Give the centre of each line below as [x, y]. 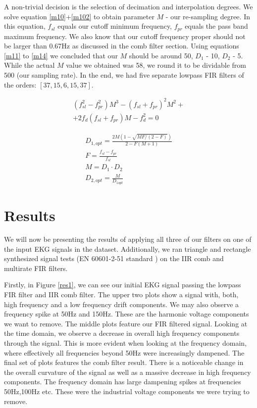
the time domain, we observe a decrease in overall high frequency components [122, 333]
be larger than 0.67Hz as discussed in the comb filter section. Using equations [122, 46]
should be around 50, [161, 55]
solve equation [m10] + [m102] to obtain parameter [79, 16]
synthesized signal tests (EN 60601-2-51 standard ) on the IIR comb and [114, 258]
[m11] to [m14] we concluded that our [61, 55]
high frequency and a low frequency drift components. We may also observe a [122, 304]
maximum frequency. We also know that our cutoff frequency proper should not [125, 36]
